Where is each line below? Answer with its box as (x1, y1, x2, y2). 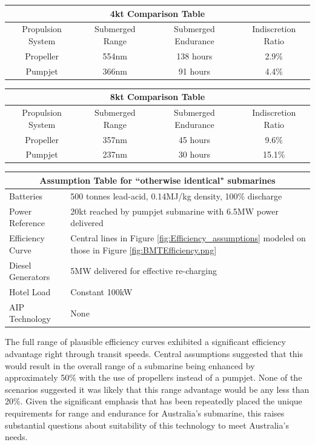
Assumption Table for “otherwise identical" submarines (39, 173, 276, 186)
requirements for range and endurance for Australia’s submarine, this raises (5, 407, 285, 420)
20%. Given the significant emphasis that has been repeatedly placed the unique (5, 395, 302, 407)
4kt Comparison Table (110, 7, 205, 19)
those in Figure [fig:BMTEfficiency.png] (70, 243, 217, 256)
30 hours (178, 148, 211, 161)
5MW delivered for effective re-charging (70, 264, 217, 277)
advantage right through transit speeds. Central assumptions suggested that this (5, 347, 303, 360)
